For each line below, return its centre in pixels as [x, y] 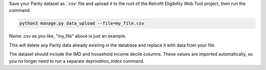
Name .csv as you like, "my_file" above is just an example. [68, 36]
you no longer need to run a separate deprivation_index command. [77, 61]
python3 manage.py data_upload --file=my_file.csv [82, 23]
